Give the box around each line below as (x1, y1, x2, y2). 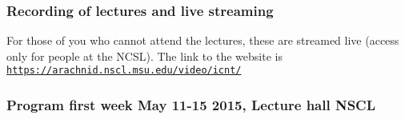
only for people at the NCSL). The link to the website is (6, 47, 283, 64)
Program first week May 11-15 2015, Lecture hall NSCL (6, 94, 376, 114)
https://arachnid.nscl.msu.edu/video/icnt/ (6, 65, 242, 77)
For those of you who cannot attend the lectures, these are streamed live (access (6, 32, 399, 49)
